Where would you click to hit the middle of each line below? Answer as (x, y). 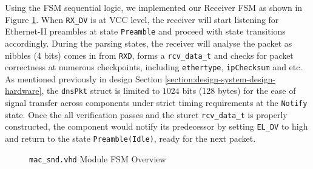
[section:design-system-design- (220, 78)
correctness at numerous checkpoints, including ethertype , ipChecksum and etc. (154, 67)
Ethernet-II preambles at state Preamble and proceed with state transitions (145, 31)
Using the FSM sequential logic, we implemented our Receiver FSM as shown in (154, 7)
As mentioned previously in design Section (84, 78)
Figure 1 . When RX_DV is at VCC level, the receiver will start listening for (142, 19)
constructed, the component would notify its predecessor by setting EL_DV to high (156, 126)
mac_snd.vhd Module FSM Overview (98, 158)
